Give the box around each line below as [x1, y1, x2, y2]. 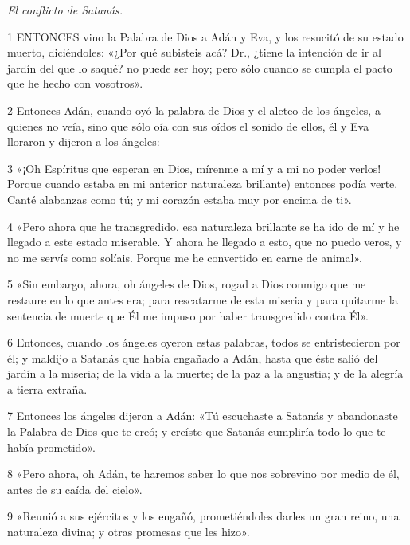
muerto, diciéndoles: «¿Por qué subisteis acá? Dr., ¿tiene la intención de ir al [7, 44, 381, 61]
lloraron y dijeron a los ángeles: [7, 133, 160, 150]
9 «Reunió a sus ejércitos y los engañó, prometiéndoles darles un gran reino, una [7, 508, 400, 524]
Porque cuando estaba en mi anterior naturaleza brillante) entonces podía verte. [7, 175, 398, 192]
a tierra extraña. [7, 380, 88, 397]
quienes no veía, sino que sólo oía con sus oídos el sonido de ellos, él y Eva [7, 117, 369, 134]
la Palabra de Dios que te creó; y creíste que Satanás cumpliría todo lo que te [7, 423, 386, 440]
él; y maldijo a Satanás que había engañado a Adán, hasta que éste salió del [7, 349, 378, 366]
